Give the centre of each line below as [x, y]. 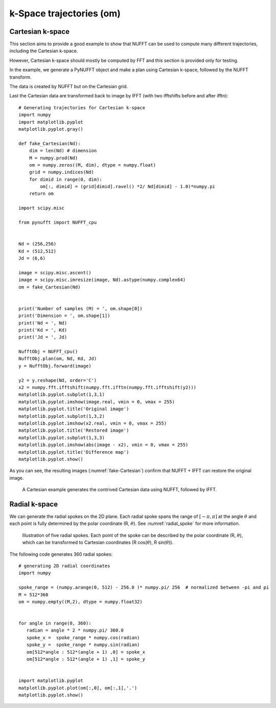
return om [41, 194]
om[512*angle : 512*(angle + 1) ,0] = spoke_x [86, 652]
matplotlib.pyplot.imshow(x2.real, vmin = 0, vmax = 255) [93, 423]
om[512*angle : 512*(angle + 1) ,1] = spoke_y [86, 659]
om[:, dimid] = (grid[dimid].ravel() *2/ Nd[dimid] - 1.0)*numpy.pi [128, 187]
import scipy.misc [42, 208]
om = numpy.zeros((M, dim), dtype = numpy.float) [92, 165]
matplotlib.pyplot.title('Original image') [74, 409]
